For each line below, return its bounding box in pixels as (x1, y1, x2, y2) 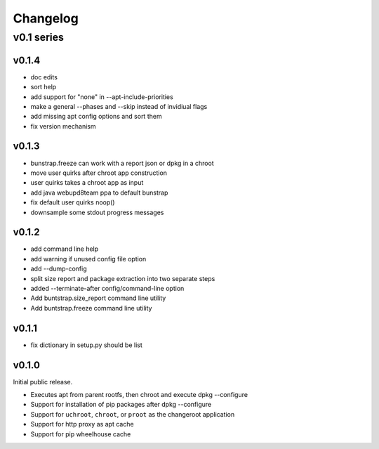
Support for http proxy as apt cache (30, 420, 134, 429)
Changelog (13, 11, 79, 26)
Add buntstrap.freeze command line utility (30, 304, 152, 312)
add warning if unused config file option (30, 254, 147, 263)
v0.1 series (13, 31, 65, 44)
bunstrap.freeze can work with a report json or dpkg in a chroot (30, 159, 214, 167)
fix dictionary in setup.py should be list (30, 341, 143, 349)
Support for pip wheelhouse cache (30, 429, 131, 438)
